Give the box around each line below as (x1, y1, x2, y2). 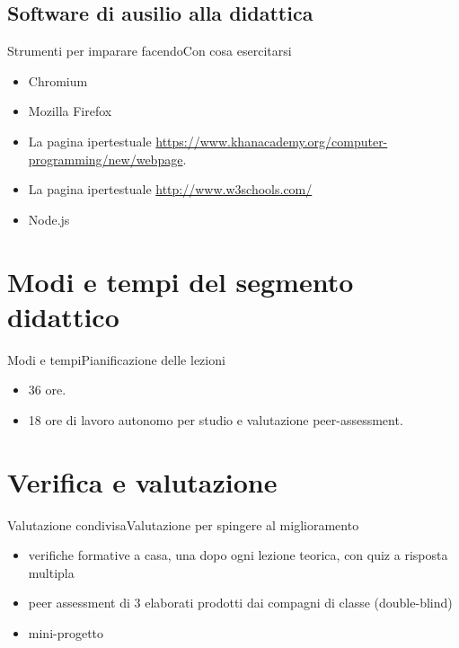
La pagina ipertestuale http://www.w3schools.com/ (28, 180, 313, 199)
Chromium (28, 71, 88, 90)
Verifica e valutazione (7, 463, 278, 500)
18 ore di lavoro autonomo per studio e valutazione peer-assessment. (28, 410, 403, 429)
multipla (28, 563, 75, 581)
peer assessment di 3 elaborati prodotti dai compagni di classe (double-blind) (28, 593, 453, 612)
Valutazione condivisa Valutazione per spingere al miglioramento (7, 515, 359, 534)
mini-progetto (28, 623, 104, 642)
